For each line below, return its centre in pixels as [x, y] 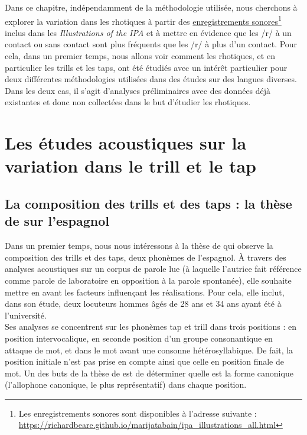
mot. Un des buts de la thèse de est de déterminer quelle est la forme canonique [149, 373]
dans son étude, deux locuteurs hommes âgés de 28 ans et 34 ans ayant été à [143, 303]
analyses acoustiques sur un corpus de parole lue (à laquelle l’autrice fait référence [153, 269]
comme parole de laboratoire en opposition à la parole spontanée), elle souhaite [148, 280]
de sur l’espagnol [57, 221]
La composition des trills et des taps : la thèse [148, 203]
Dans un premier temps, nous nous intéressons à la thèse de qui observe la [139, 246]
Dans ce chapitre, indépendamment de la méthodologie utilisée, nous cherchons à [151, 7]
